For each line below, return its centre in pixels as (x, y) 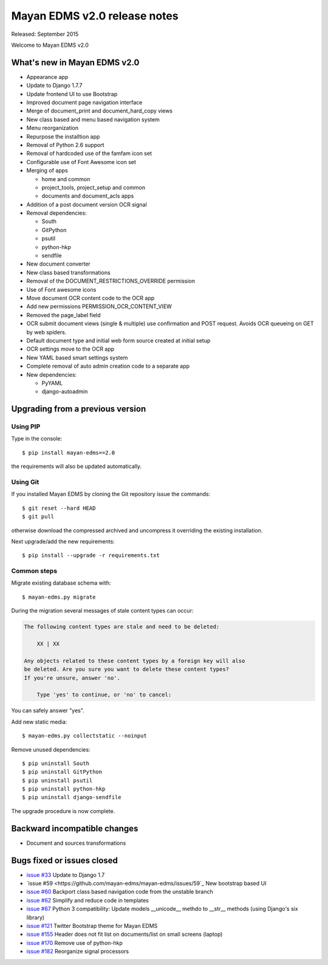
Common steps (34, 571)
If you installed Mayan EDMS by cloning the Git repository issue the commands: (111, 494)
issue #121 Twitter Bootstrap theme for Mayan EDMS (92, 926)
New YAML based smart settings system (77, 357)
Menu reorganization (53, 128)
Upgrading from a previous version (79, 409)
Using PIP (26, 427)
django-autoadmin (65, 391)
